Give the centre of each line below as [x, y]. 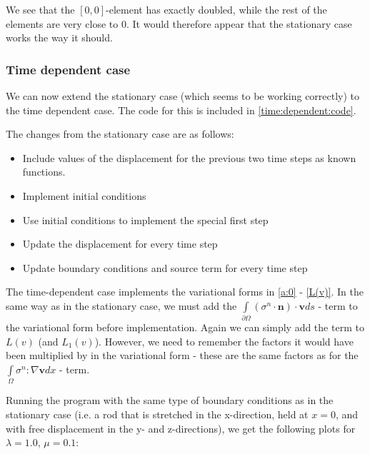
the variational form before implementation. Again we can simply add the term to [185, 327]
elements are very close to [62, 23]
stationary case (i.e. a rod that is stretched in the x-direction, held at [157, 414]
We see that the [40, 9]
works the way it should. [59, 37]
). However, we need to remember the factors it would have [224, 341]
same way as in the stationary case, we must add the [121, 305]
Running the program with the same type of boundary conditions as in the [170, 400]
